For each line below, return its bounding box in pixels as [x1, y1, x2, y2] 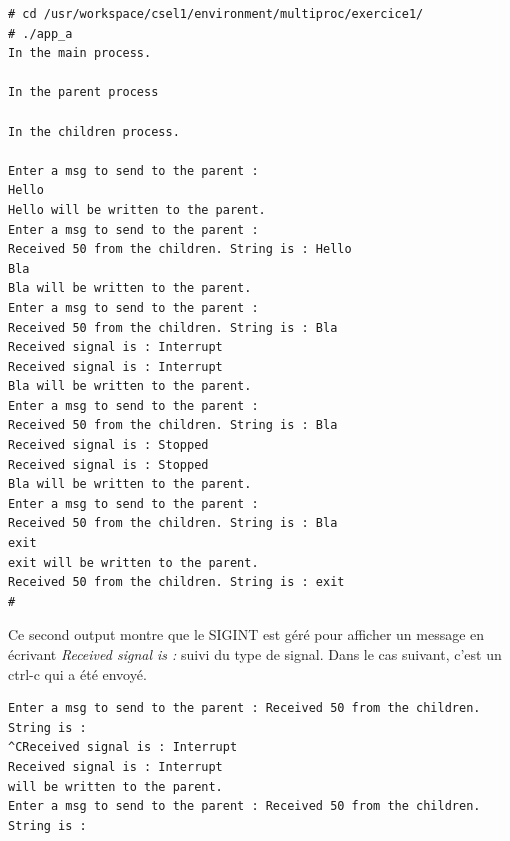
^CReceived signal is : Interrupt [8, 740, 238, 755]
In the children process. [8, 124, 180, 139]
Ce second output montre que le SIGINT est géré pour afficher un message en [8, 624, 485, 645]
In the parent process [8, 85, 159, 100]
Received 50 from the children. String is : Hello [8, 242, 352, 257]
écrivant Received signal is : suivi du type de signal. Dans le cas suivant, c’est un [8, 644, 502, 664]
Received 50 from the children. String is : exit [8, 575, 345, 590]
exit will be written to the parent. [8, 555, 259, 570]
